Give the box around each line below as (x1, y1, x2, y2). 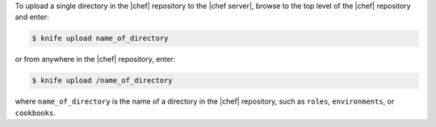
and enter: (15, 12, 49, 22)
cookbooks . (15, 108, 56, 117)
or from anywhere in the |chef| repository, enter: (15, 55, 176, 64)
